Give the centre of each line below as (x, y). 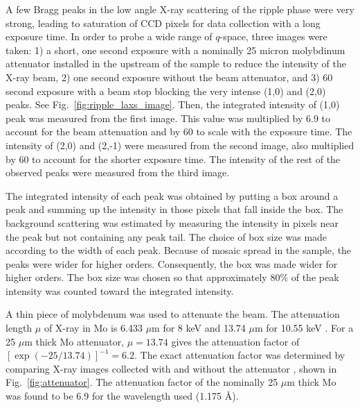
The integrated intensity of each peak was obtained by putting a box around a (172, 195)
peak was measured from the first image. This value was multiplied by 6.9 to (168, 118)
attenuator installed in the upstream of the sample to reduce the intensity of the (176, 63)
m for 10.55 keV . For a (304, 328)
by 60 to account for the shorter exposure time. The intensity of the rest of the (173, 159)
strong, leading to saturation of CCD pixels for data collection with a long (163, 23)
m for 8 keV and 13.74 (199, 328)
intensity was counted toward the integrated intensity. (120, 290)
